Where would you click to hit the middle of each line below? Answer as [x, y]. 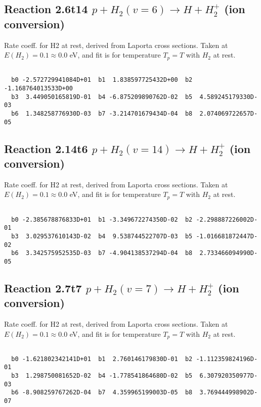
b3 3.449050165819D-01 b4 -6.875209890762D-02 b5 [102, 97]
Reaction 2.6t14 [46, 9]
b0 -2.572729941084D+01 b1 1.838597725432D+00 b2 [102, 80]
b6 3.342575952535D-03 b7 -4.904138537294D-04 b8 [102, 253]
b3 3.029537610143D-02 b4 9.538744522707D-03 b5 [102, 236]
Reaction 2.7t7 [43, 288]
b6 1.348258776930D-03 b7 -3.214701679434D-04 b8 [102, 113]
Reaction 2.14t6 [46, 148]
